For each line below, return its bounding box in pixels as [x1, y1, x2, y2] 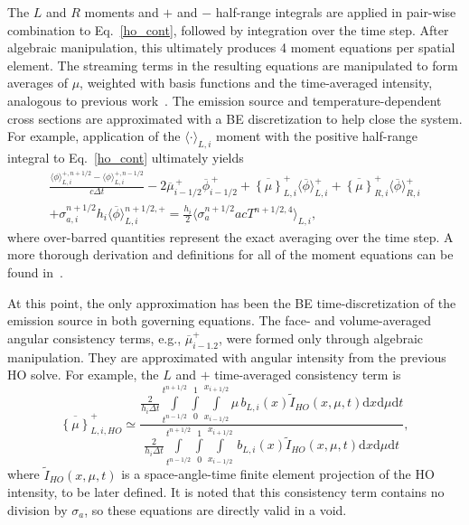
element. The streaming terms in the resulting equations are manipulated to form [7, 55, 458, 74]
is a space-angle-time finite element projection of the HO [121, 464, 435, 483]
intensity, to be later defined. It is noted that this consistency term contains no [7, 483, 445, 502]
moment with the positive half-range [215, 127, 417, 145]
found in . [7, 263, 63, 282]
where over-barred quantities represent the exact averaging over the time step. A [7, 227, 454, 246]
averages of [7, 73, 68, 92]
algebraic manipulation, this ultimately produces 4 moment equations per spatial [7, 38, 455, 57]
